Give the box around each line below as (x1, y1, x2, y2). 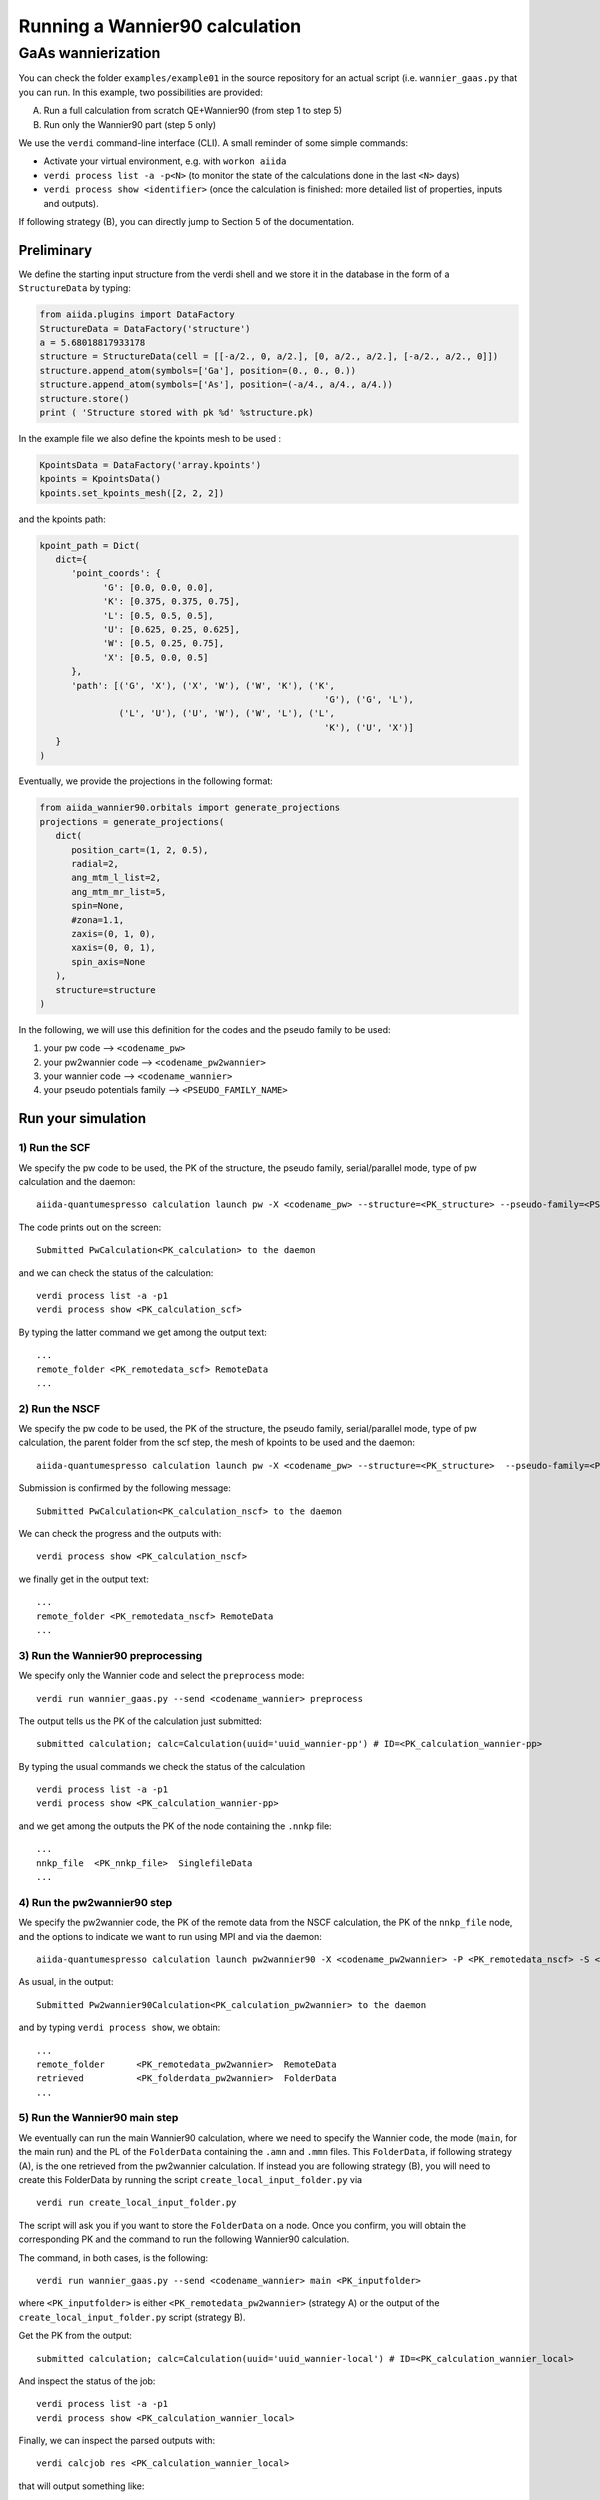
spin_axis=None (71, 956, 146, 967)
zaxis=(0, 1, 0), (71, 928, 157, 939)
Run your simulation (18, 1110, 147, 1127)
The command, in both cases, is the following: (18, 2251, 209, 2264)
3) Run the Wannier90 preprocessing (18, 1648, 203, 1662)
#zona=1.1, (71, 914, 125, 925)
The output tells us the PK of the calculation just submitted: (18, 1715, 262, 1727)
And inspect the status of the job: (18, 2375, 156, 2387)
